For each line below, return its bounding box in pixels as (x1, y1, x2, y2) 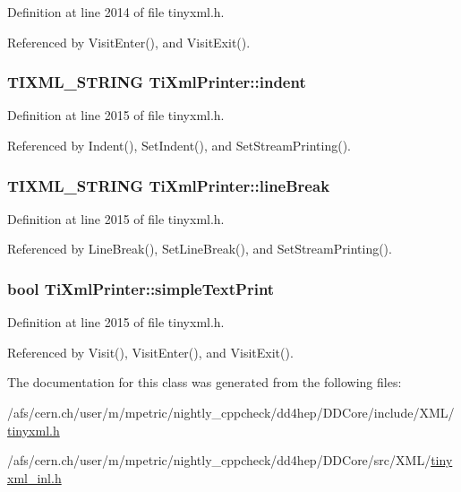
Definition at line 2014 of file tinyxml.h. (7, 3, 225, 21)
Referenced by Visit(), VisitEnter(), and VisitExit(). (7, 342, 294, 361)
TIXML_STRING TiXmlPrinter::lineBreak (7, 174, 330, 196)
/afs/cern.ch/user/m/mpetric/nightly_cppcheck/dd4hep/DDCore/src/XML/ (7, 451, 431, 470)
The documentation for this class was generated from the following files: (7, 373, 402, 392)
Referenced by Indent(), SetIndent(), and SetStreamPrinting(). (7, 136, 352, 154)
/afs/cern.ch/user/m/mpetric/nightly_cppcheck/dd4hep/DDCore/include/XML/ (7, 403, 455, 421)
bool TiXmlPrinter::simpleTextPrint (7, 277, 275, 299)
